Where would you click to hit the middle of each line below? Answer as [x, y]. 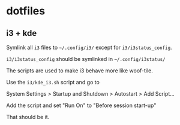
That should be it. [28, 117]
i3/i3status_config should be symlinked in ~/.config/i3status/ [86, 59]
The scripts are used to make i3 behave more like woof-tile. [79, 71]
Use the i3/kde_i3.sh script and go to [53, 82]
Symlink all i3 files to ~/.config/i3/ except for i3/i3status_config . [89, 47]
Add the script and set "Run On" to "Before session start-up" [81, 105]
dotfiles [26, 11]
